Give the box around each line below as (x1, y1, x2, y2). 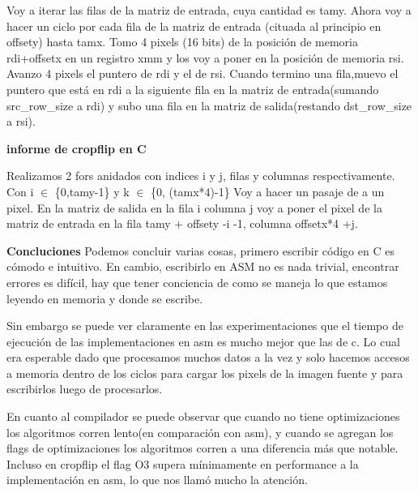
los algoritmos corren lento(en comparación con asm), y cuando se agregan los (6, 423, 394, 440)
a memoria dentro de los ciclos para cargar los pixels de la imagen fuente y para (6, 364, 403, 381)
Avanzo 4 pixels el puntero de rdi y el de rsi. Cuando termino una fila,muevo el (6, 65, 399, 82)
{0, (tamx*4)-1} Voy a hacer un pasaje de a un (151, 182, 385, 199)
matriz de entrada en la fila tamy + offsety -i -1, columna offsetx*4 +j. (6, 215, 358, 232)
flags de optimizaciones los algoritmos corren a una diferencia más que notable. (6, 439, 399, 457)
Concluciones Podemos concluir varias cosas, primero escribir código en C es (6, 242, 395, 259)
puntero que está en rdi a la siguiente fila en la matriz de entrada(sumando (6, 80, 379, 97)
